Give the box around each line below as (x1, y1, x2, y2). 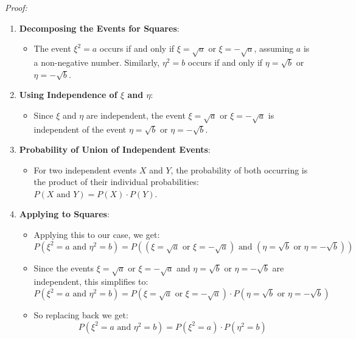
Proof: (5, 1, 27, 13)
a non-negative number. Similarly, (33, 55, 160, 68)
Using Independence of (19, 88, 117, 101)
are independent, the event (86, 108, 186, 121)
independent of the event (33, 122, 127, 135)
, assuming (254, 42, 294, 55)
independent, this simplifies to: (33, 275, 148, 288)
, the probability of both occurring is (170, 163, 308, 176)
